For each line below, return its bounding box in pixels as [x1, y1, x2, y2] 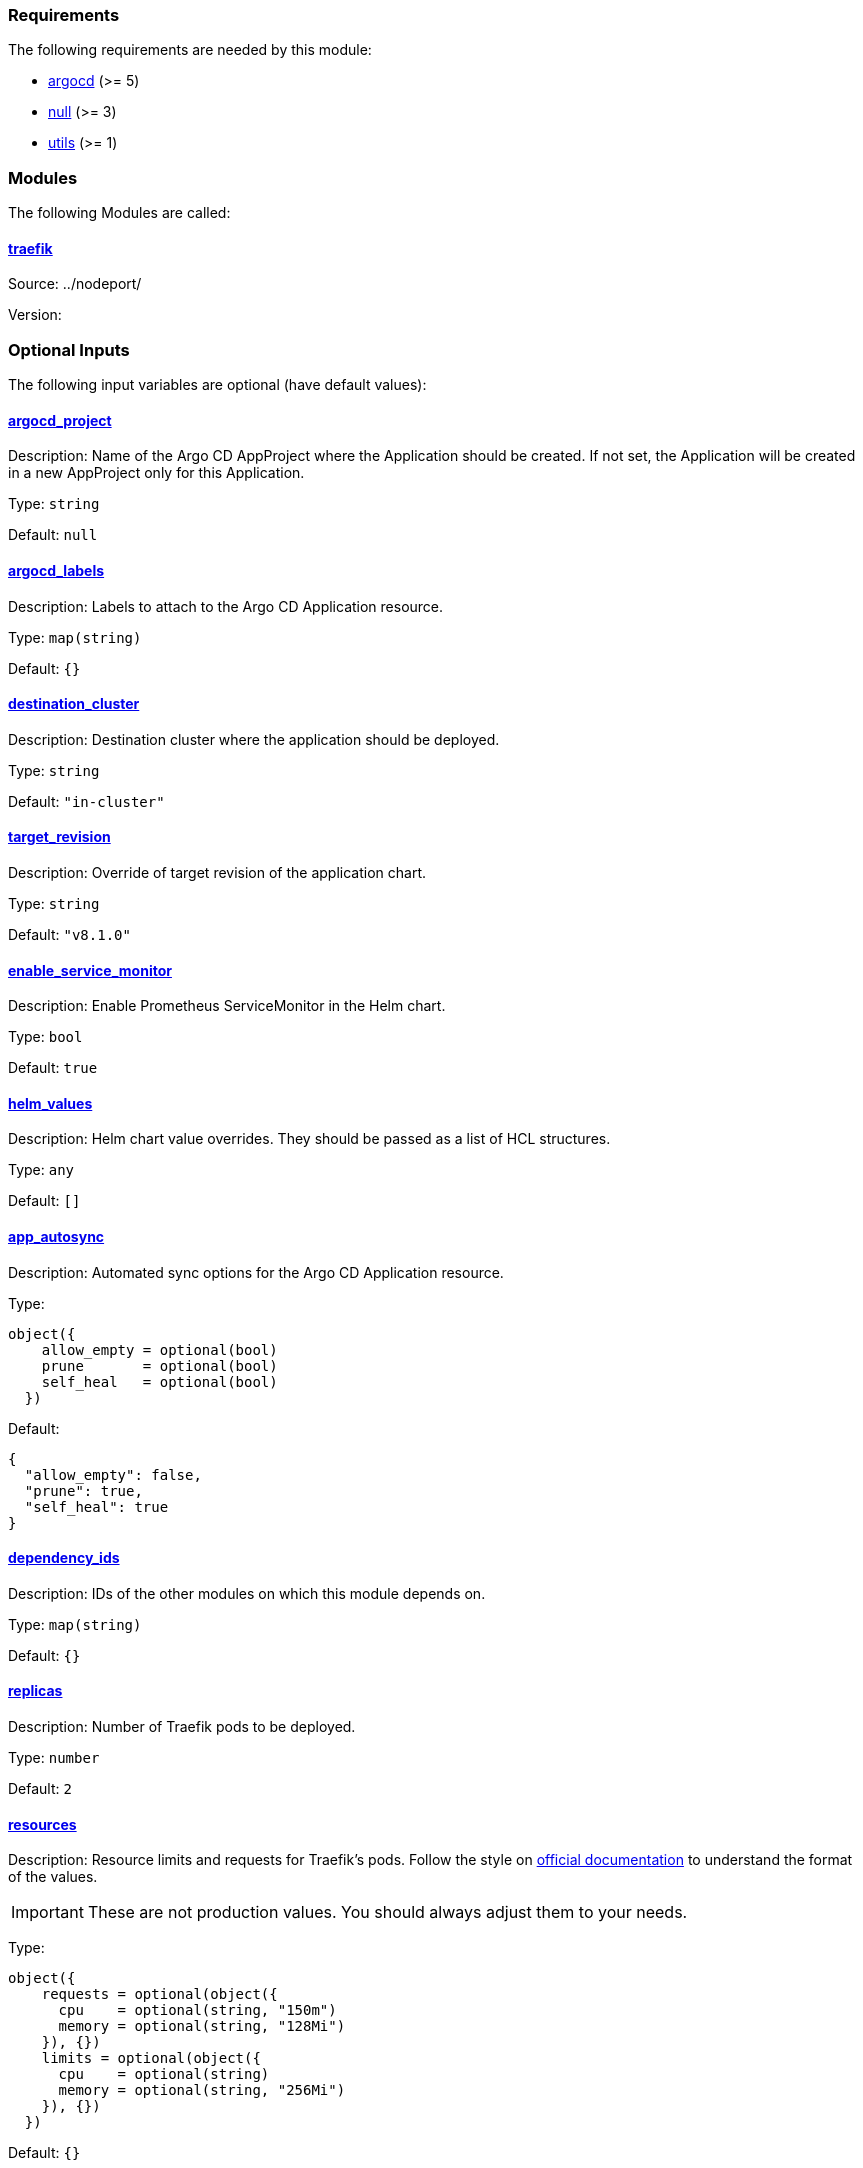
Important [11, 1902, 84, 1923]
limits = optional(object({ [41, 2050, 261, 2067]
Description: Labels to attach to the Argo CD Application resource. [8, 597, 444, 615]
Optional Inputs [8, 339, 130, 360]
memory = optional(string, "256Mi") [58, 2082, 346, 2099]
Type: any [8, 1161, 75, 1179]
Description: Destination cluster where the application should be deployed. [8, 730, 500, 748]
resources [8, 1815, 77, 1833]
